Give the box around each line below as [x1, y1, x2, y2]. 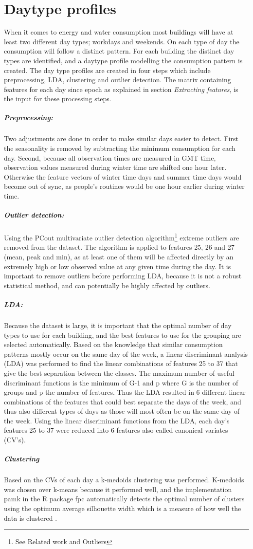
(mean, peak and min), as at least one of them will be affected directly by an [4, 252, 234, 261]
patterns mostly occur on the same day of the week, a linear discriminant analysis [4, 348, 248, 359]
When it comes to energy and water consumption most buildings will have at [4, 27, 234, 37]
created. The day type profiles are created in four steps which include [4, 65, 211, 75]
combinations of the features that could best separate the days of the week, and [4, 396, 241, 406]
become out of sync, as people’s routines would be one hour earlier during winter [4, 181, 245, 191]
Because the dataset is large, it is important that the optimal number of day [4, 320, 232, 330]
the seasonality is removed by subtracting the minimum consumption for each [4, 143, 235, 153]
